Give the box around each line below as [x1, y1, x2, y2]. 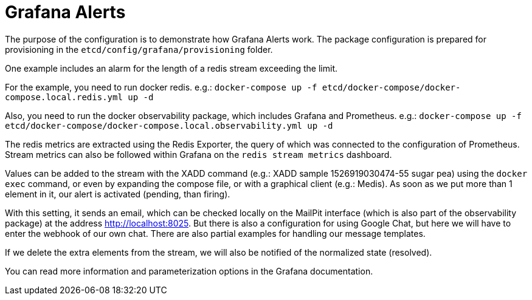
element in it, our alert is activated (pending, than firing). [5, 188, 230, 199]
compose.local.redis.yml [5, 92, 123, 102]
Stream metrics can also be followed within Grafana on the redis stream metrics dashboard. [5, 149, 392, 160]
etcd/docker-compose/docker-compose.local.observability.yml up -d [5, 120, 333, 131]
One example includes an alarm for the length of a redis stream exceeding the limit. [5, 63, 337, 73]
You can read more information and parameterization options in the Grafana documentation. [5, 265, 373, 276]
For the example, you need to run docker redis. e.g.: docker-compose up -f [5, 81, 317, 92]
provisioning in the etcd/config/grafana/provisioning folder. [5, 44, 273, 55]
